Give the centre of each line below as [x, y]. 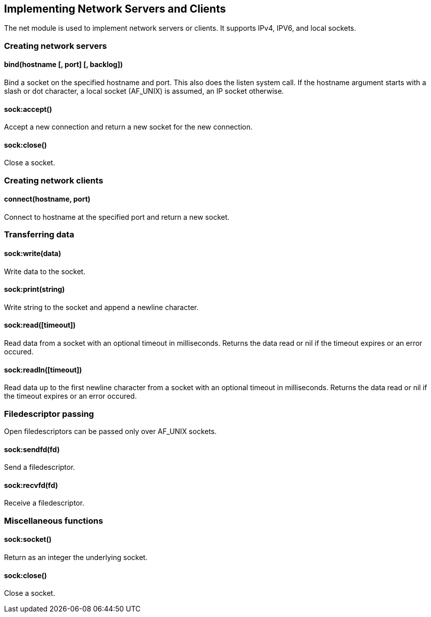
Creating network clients [54, 180]
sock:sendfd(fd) [32, 449]
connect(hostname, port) [47, 199]
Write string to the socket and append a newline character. [101, 307]
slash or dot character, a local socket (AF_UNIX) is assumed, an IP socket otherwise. [144, 91]
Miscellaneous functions [54, 520]
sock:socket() [28, 539]
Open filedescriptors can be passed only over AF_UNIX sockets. [111, 431]
